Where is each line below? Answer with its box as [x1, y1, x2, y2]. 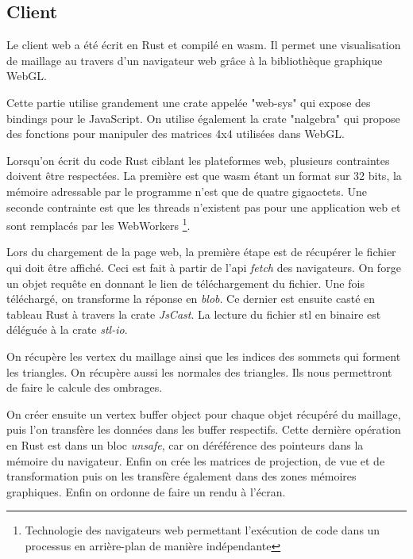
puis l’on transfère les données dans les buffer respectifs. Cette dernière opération [6, 421, 401, 438]
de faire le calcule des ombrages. [6, 379, 163, 396]
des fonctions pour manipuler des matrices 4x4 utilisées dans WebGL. [6, 125, 345, 142]
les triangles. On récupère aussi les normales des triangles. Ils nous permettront [6, 363, 392, 380]
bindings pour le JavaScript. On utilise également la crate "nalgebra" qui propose [6, 109, 400, 126]
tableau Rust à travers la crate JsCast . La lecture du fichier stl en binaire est [6, 305, 381, 322]
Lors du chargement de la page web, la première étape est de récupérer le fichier [6, 243, 396, 260]
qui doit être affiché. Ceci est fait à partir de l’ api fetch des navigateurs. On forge [6, 258, 401, 275]
